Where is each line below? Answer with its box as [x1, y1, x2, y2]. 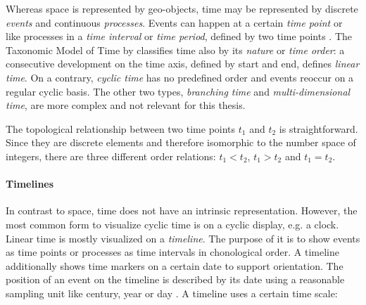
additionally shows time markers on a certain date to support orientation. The [6, 258, 343, 273]
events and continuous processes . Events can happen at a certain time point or [6, 15, 343, 30]
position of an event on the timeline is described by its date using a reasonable [6, 272, 345, 287]
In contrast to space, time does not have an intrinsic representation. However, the [6, 203, 358, 218]
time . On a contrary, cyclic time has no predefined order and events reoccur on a [6, 70, 354, 84]
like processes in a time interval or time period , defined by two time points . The [6, 29, 353, 44]
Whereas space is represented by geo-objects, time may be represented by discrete [6, 1, 358, 15]
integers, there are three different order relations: [6, 148, 216, 163]
